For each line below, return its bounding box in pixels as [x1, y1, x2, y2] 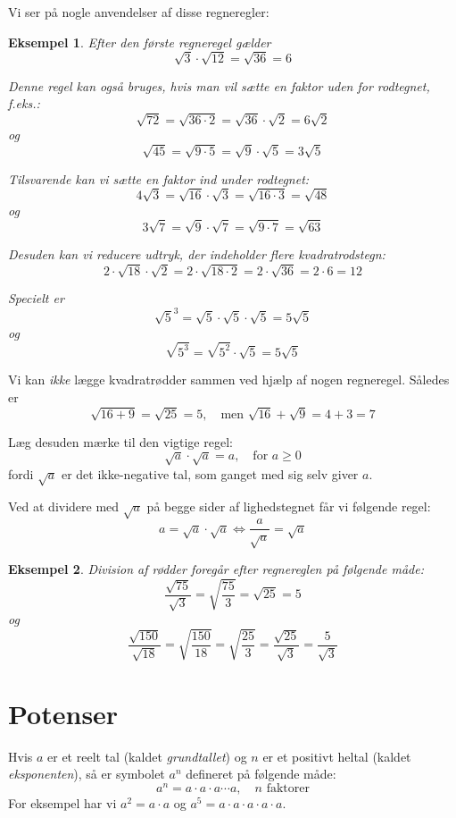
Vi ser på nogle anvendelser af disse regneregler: [8, 3, 269, 21]
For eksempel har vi [8, 793, 117, 812]
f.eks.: [8, 94, 40, 113]
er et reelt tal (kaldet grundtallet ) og [47, 746, 247, 765]
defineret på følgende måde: [186, 764, 336, 783]
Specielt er [8, 289, 64, 308]
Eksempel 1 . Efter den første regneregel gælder [8, 32, 271, 51]
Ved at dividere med [8, 497, 120, 516]
